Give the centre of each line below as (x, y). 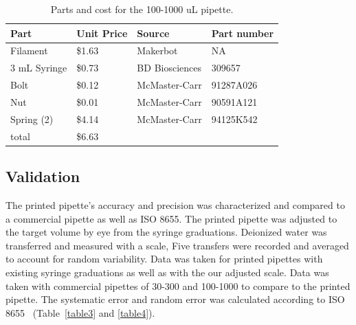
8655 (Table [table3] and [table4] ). (80, 312)
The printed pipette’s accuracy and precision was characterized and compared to (175, 204)
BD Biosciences (169, 68)
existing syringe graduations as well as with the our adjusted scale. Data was (167, 272)
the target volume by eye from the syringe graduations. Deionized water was (166, 232)
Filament (29, 51)
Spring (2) (32, 119)
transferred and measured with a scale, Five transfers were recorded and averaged (177, 245)
